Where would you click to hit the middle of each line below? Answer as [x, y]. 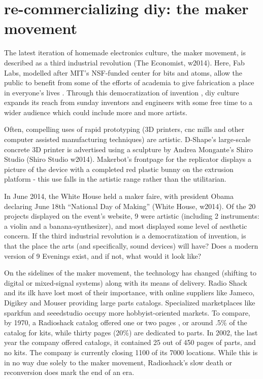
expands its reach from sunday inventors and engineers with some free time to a [128, 102]
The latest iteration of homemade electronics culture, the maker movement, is [125, 53]
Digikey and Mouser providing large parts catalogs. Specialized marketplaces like [130, 302]
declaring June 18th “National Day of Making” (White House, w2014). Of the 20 [130, 206]
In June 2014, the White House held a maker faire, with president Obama [119, 196]
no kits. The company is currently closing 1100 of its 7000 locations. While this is [131, 352]
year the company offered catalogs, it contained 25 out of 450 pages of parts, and [130, 342]
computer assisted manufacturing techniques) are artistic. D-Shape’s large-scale [127, 139]
